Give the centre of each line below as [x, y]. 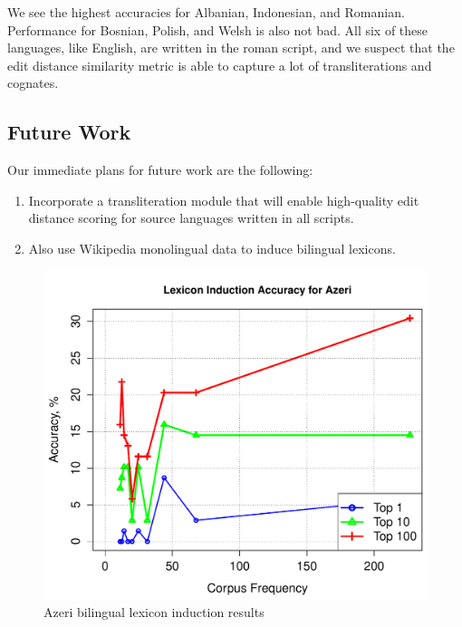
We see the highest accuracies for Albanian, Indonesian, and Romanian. [206, 12]
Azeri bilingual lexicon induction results [154, 612]
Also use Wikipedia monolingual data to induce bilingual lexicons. [212, 248]
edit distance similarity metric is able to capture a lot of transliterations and [220, 65]
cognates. [33, 83]
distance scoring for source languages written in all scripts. [191, 218]
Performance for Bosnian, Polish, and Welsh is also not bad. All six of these [218, 29]
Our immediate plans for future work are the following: [160, 170]
